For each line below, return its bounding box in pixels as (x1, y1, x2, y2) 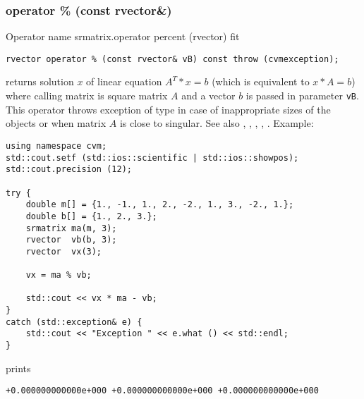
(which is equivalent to (212, 74, 310, 89)
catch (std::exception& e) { (6, 317, 142, 327)
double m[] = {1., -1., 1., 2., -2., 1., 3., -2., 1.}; (25, 199, 294, 210)
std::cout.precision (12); (6, 164, 132, 175)
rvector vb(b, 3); (25, 235, 117, 245)
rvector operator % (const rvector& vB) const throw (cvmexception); (6, 54, 339, 64)
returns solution (6, 74, 74, 89)
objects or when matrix (6, 116, 107, 130)
